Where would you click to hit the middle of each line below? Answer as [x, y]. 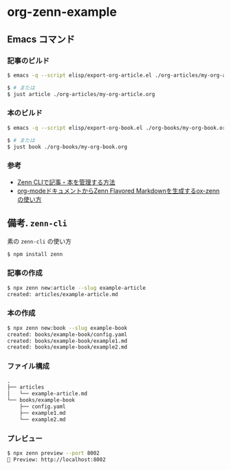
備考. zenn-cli [37, 223]
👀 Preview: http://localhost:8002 [57, 460]
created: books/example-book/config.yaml [67, 334]
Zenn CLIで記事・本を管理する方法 [66, 182]
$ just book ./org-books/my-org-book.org [67, 147]
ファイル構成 [29, 366]
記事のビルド [29, 61]
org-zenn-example [62, 12]
